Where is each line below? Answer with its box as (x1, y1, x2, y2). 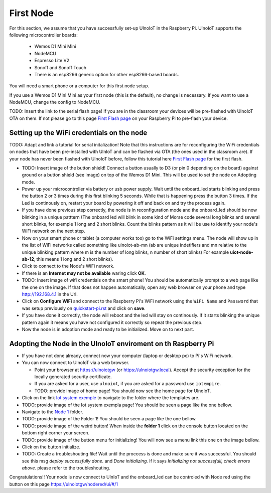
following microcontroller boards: (9, 32, 78, 38)
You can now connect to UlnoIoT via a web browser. (22, 360, 129, 366)
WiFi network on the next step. (22, 228, 85, 234)
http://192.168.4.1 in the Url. (22, 291, 78, 297)
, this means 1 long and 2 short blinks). (34, 256, 114, 262)
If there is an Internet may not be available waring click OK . (22, 270, 146, 276)
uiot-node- (230, 249, 253, 255)
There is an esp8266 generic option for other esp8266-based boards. (34, 71, 179, 77)
